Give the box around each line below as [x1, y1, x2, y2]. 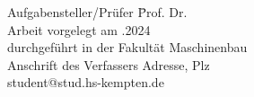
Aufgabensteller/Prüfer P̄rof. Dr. [7, 3, 188, 21]
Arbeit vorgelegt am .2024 [7, 20, 151, 39]
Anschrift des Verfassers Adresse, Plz [7, 55, 210, 74]
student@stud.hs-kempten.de [7, 73, 164, 92]
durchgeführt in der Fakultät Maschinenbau [7, 38, 248, 57]
